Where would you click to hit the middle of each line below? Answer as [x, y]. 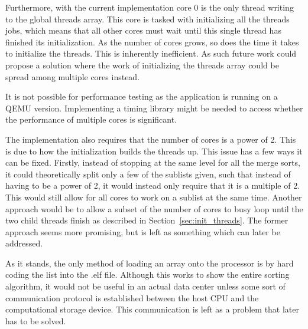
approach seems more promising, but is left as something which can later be [143, 231]
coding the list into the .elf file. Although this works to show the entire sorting [147, 274]
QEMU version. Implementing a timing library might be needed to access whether [154, 108]
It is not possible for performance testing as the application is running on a [142, 96]
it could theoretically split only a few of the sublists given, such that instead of [148, 174]
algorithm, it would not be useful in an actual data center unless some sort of [145, 286]
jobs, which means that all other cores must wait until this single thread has [143, 30]
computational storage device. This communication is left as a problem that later [153, 309]
